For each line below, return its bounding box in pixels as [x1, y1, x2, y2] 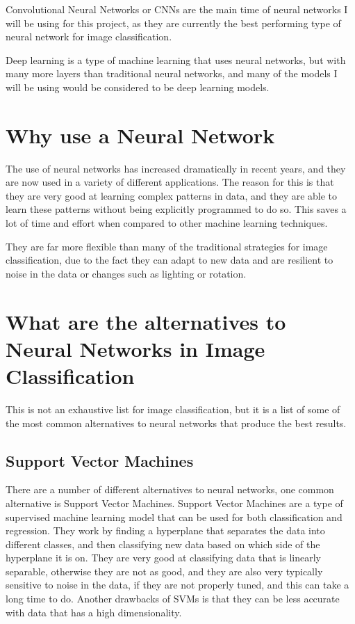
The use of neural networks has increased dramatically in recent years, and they [6, 161, 346, 175]
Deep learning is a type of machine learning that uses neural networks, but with [6, 52, 346, 67]
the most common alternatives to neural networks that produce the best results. [6, 415, 347, 430]
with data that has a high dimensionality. [6, 605, 182, 619]
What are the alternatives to [6, 307, 286, 335]
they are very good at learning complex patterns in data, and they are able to [6, 188, 338, 202]
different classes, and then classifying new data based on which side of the [6, 536, 320, 551]
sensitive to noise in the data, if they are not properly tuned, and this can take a [6, 577, 349, 592]
